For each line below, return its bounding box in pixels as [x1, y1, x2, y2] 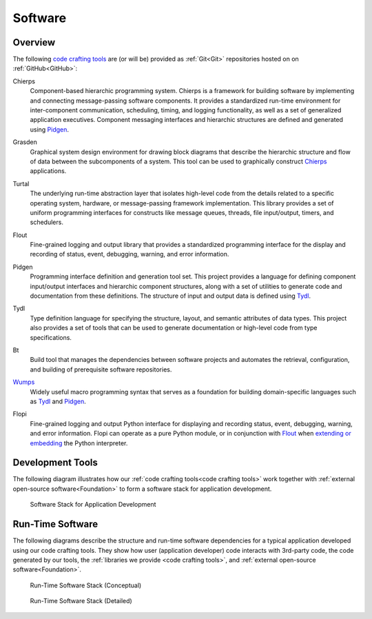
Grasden [12, 138, 37, 146]
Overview [12, 37, 56, 48]
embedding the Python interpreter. [30, 438, 128, 447]
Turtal [12, 179, 30, 187]
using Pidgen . [30, 125, 69, 134]
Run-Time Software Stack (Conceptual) [30, 581, 142, 589]
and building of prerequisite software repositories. [30, 365, 172, 374]
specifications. [30, 333, 72, 341]
